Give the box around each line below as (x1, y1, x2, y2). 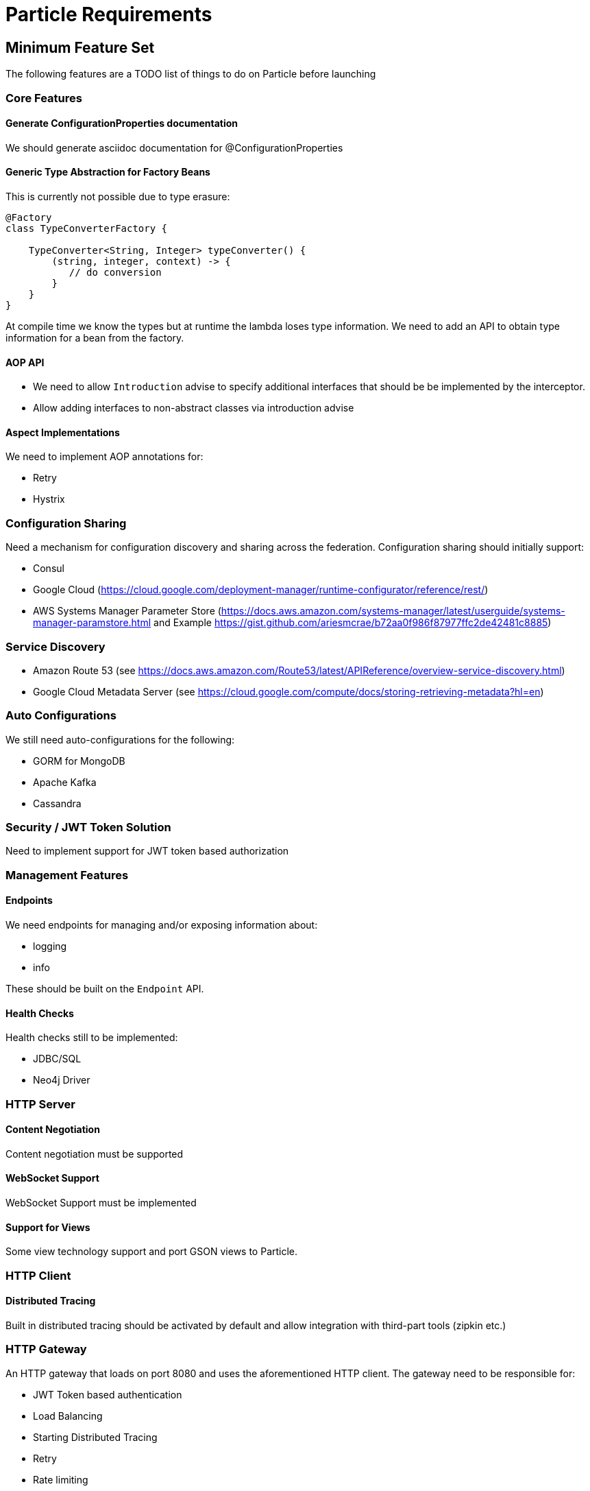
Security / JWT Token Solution (5, 820, 171, 835)
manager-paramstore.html (33, 617, 151, 629)
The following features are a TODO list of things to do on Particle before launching (5, 68, 376, 80)
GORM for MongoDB (33, 754, 125, 767)
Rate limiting (33, 1473, 88, 1486)
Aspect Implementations (5, 426, 120, 438)
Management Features (5, 868, 129, 882)
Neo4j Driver (33, 1074, 90, 1086)
